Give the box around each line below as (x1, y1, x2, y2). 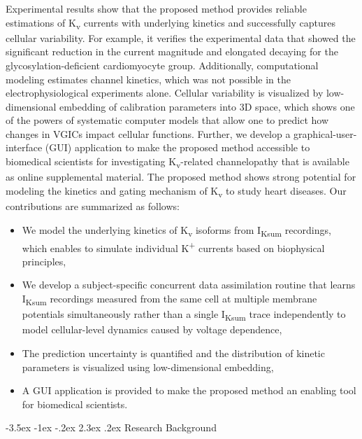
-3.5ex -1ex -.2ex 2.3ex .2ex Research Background (6, 420, 217, 435)
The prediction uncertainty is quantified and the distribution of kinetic (22, 345, 325, 360)
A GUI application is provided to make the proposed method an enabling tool (22, 383, 356, 398)
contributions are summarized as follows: (6, 198, 180, 213)
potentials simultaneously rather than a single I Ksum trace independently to (22, 307, 346, 323)
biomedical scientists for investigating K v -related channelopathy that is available (6, 154, 349, 170)
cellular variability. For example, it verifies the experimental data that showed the (6, 30, 356, 45)
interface (6, 140, 43, 155)
